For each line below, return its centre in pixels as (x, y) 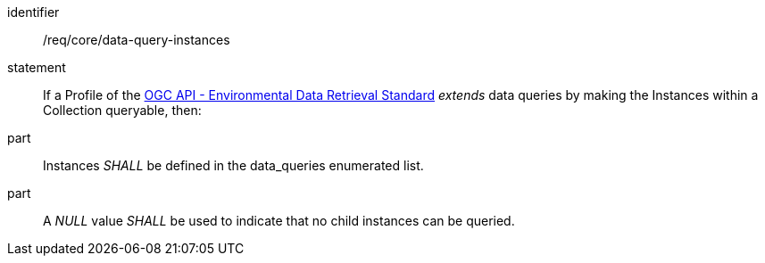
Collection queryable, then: (122, 110)
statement (37, 67)
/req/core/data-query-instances (137, 40)
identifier (33, 12)
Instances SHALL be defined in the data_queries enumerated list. (233, 165)
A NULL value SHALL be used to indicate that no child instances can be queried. (279, 221)
